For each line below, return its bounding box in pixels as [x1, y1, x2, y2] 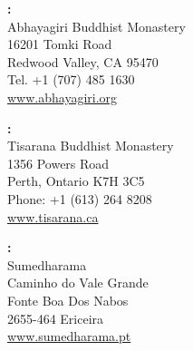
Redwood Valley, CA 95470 [7, 52, 159, 71]
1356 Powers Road [7, 153, 110, 172]
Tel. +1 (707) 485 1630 [7, 70, 135, 89]
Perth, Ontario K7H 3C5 [7, 171, 145, 190]
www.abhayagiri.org [7, 87, 118, 106]
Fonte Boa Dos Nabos [7, 290, 129, 309]
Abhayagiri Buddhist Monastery [7, 16, 186, 35]
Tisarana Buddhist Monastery [7, 136, 174, 155]
